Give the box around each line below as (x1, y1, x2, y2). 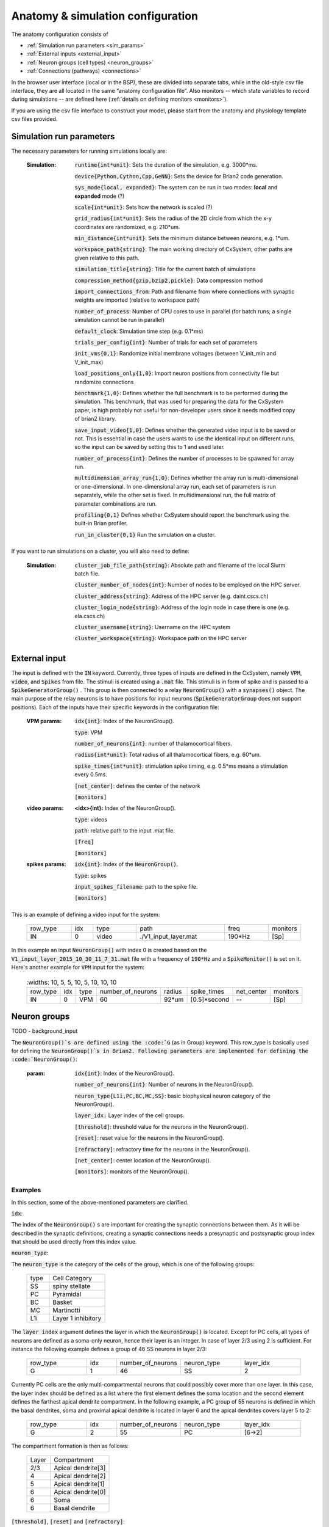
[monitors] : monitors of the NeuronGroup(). (74, 1168, 189, 1175)
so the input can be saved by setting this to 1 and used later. (74, 443, 225, 451)
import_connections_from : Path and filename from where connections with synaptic (74, 288, 295, 296)
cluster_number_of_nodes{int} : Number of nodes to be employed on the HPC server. (74, 581, 301, 589)
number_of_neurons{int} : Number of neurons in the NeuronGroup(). (74, 1081, 254, 1088)
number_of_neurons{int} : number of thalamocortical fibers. (74, 740, 233, 747)
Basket (52, 1298, 73, 1307)
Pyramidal (52, 1290, 82, 1299)
